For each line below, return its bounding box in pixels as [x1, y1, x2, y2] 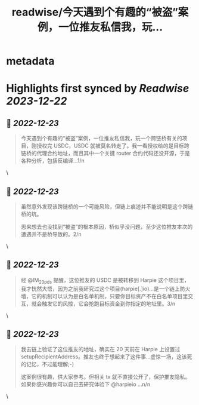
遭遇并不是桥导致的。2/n [20, 231, 82, 238]
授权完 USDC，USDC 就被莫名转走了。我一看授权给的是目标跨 [36, 142, 189, 149]
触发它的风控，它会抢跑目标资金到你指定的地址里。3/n [41, 300, 176, 307]
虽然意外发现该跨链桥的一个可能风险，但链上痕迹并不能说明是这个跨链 [20, 203, 194, 210]
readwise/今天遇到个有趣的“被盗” [11, 5, 179, 19]
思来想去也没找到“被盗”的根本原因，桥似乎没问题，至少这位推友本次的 [20, 223, 193, 230]
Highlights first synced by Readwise [6, 82, 189, 96]
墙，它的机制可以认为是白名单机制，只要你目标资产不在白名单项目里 [20, 292, 188, 299]
